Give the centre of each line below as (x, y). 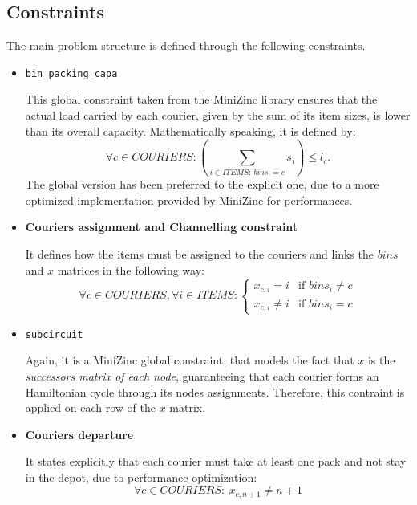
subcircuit (54, 334)
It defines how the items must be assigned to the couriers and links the (199, 254)
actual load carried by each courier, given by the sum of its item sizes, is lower (218, 115)
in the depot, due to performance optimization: (141, 476)
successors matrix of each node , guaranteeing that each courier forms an (202, 375)
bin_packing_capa (71, 73)
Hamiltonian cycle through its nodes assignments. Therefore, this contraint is (215, 391)
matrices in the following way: (131, 269)
